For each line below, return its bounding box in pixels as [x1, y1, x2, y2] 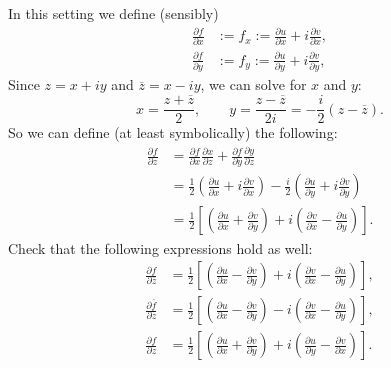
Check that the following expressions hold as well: [8, 237, 313, 258]
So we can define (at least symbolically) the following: [8, 122, 338, 143]
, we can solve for [200, 74, 307, 95]
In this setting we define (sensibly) [8, 3, 219, 23]
